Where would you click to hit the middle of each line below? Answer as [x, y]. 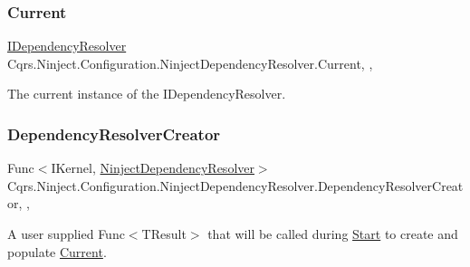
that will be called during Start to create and [333, 234]
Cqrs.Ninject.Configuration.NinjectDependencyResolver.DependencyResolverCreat [235, 185]
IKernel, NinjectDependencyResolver [153, 168]
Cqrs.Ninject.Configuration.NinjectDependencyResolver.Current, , [190, 63]
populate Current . [57, 251]
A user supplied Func [66, 234]
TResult [164, 234]
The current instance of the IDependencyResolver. [147, 94]
